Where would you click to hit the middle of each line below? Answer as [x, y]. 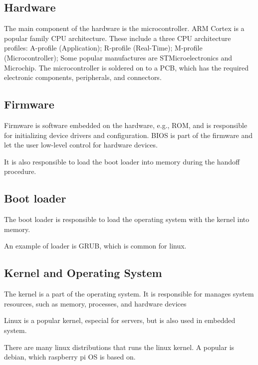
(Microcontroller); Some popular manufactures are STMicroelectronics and [118, 57]
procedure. [20, 171]
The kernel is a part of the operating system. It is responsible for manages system [129, 294]
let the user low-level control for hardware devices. [81, 145]
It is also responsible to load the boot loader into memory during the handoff [122, 161]
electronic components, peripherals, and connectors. [83, 77]
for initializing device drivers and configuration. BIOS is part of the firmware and [129, 135]
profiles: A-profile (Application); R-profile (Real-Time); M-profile [103, 48]
